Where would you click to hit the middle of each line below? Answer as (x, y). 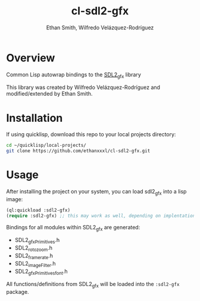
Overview (31, 58)
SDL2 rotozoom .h (33, 249)
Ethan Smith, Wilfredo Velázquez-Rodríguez (100, 27)
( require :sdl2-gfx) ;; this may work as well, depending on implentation (101, 216)
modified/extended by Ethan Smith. (49, 94)
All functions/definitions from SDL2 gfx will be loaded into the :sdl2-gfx (93, 285)
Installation (35, 118)
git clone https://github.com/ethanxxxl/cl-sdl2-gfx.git (78, 151)
